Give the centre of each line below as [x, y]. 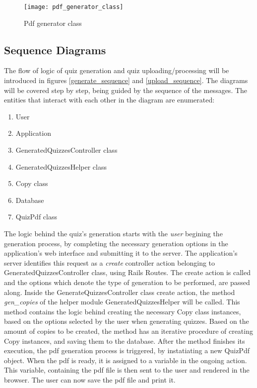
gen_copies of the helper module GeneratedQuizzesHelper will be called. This [122, 302]
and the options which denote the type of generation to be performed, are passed [127, 282]
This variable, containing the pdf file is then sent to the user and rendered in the [127, 370]
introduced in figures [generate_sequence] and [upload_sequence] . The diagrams [126, 80]
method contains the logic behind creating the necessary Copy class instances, [123, 311]
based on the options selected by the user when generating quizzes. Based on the [127, 321]
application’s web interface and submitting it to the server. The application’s [121, 253]
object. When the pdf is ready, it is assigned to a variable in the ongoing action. [126, 360]
